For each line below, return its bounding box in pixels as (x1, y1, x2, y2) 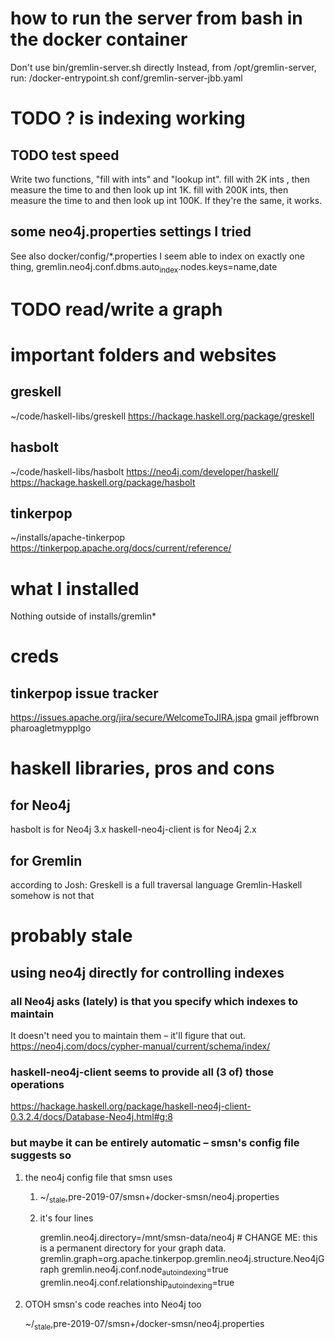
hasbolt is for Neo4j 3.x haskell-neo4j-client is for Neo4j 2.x (10, 823, 257, 836)
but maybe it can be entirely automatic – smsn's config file (10, 1136, 300, 1150)
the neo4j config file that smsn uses (24, 1171, 173, 1183)
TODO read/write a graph (10, 298, 223, 321)
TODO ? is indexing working (10, 107, 246, 130)
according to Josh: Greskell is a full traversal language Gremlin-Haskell (10, 879, 303, 891)
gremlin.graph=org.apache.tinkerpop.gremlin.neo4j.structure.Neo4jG (39, 1253, 325, 1265)
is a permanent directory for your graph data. (39, 1242, 227, 1254)
